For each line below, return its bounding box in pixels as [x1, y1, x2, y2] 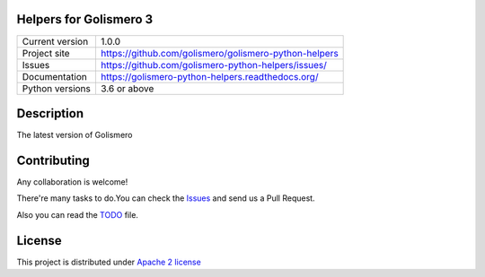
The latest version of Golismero [16, 130, 133, 141]
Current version [22, 35, 89, 48]
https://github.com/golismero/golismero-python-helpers [100, 47, 339, 59]
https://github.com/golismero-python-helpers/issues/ [100, 58, 328, 71]
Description [16, 106, 84, 121]
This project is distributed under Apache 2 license [16, 256, 201, 267]
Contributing [16, 152, 90, 168]
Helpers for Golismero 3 [16, 12, 154, 27]
